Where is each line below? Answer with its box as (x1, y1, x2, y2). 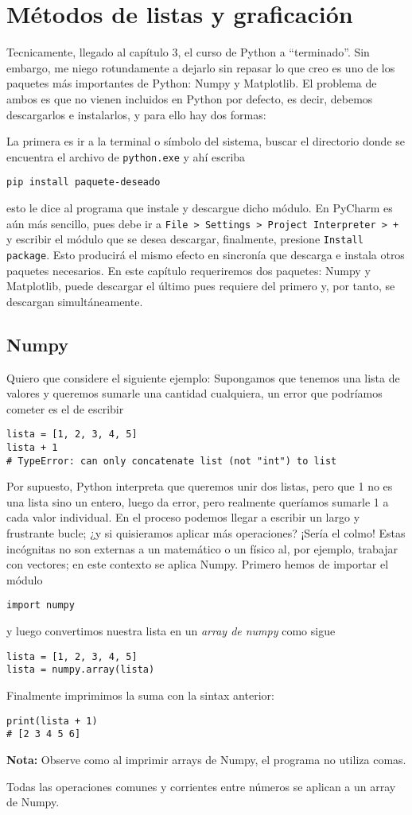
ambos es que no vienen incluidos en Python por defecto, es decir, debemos (6, 90, 373, 107)
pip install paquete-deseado (6, 177, 161, 188)
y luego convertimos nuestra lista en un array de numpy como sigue (6, 623, 336, 639)
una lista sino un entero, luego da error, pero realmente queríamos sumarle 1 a (6, 493, 389, 510)
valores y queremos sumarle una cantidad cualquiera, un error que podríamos (6, 385, 383, 402)
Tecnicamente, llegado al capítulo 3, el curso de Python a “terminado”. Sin (6, 44, 370, 60)
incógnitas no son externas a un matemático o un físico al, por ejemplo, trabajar (6, 540, 398, 557)
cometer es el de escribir (6, 400, 124, 417)
